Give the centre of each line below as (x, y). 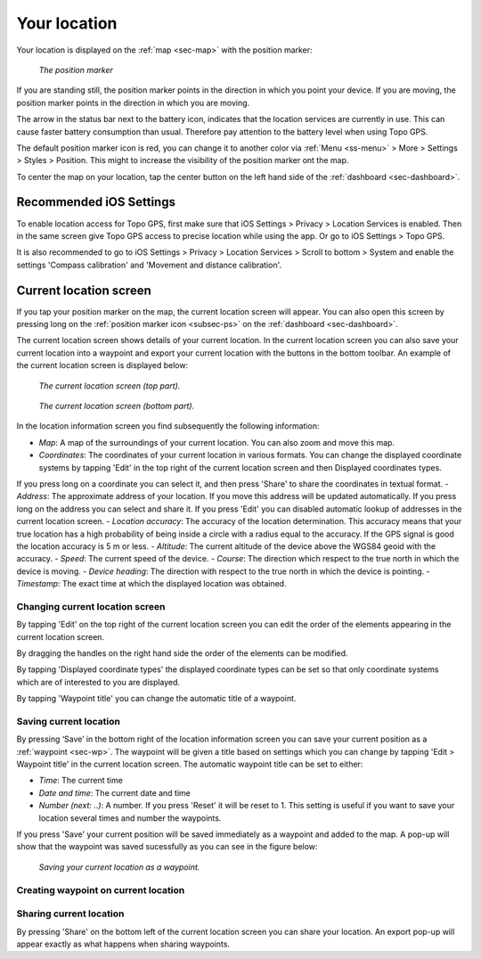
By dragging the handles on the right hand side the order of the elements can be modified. (182, 653)
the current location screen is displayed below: (102, 365)
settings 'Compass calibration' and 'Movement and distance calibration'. (149, 265)
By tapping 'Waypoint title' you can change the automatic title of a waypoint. (156, 699)
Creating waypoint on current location (101, 889)
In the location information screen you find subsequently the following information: (168, 426)
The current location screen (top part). (110, 385)
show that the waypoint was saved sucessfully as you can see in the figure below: (167, 847)
